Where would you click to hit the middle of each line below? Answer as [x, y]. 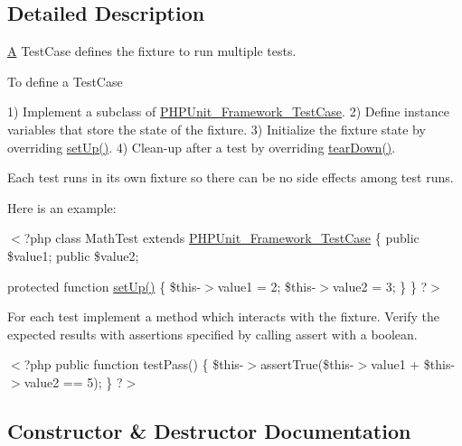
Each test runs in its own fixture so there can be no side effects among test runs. [231, 177]
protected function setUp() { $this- [104, 286]
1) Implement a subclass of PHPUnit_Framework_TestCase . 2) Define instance [228, 111]
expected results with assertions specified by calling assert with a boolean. [212, 334]
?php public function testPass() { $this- [134, 364]
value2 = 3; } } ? [380, 286]
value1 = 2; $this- [267, 286]
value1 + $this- [413, 364]
